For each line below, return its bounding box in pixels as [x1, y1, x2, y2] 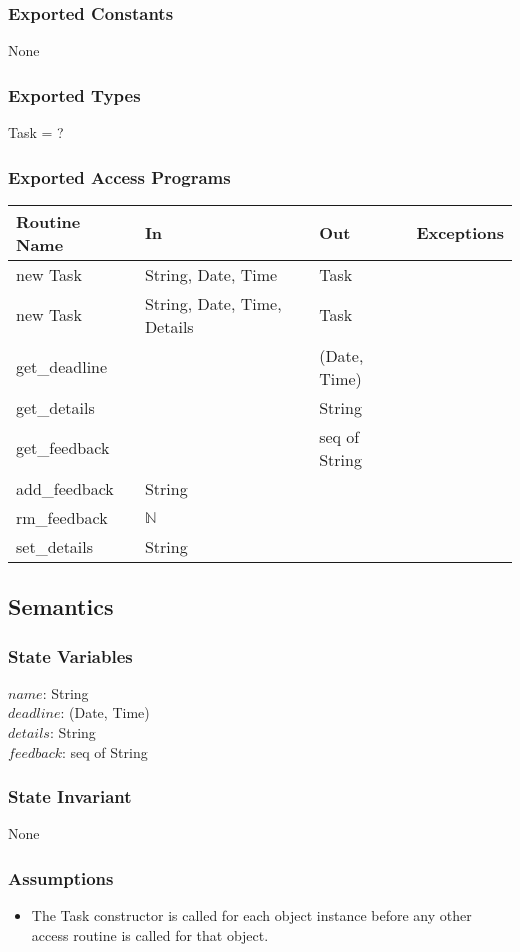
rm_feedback [16, 505, 108, 529]
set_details [16, 534, 94, 558]
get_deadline [16, 355, 108, 379]
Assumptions [8, 865, 114, 890]
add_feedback [16, 476, 114, 500]
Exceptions [416, 221, 504, 245]
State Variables [8, 643, 133, 668]
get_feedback [16, 436, 110, 460]
